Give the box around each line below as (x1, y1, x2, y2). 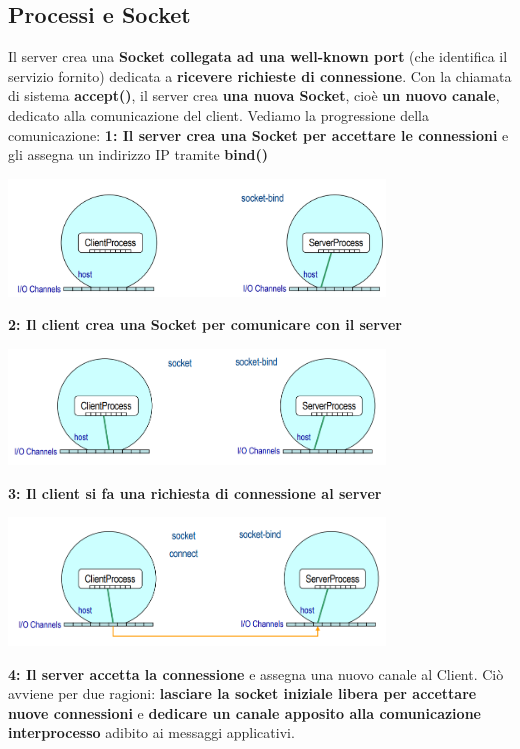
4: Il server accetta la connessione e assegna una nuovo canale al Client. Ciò (8, 663, 504, 684)
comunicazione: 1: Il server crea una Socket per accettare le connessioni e (8, 124, 509, 145)
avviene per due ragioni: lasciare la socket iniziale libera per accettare (8, 683, 477, 704)
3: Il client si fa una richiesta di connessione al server (8, 482, 382, 503)
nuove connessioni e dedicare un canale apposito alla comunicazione (8, 702, 481, 723)
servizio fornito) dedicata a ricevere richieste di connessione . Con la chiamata (8, 65, 512, 86)
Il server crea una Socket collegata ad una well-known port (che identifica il (8, 46, 508, 67)
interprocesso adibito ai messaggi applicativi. (8, 722, 295, 743)
